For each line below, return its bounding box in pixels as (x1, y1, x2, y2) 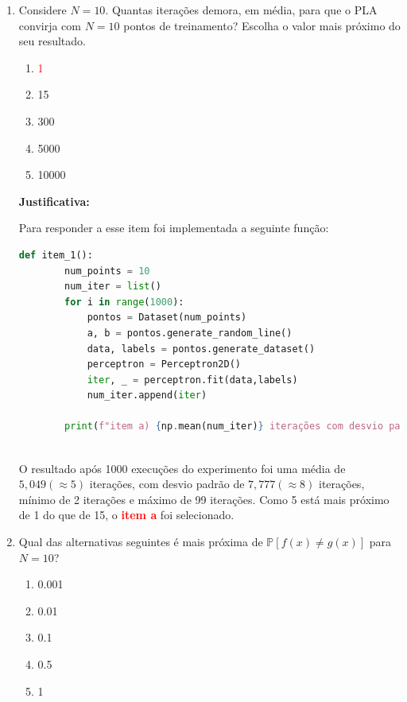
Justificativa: (18, 192, 90, 209)
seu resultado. (18, 33, 86, 49)
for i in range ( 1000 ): (64, 296, 184, 308)
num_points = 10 (64, 265, 150, 277)
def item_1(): (18, 249, 93, 261)
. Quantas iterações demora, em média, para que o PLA (105, 2, 378, 17)
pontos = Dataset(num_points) (87, 312, 247, 324)
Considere (18, 2, 67, 17)
